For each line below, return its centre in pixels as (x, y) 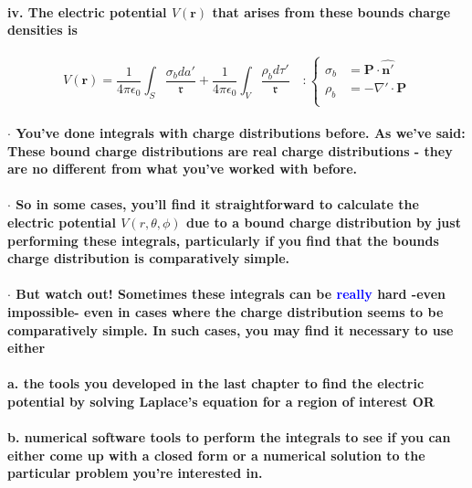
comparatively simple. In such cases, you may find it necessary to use (231, 329)
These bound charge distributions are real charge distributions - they (230, 150)
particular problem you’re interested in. (135, 473)
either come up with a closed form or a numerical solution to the (216, 455)
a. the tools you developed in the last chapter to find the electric (216, 383)
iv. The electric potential (87, 11)
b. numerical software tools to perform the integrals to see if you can (229, 437)
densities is (42, 30)
